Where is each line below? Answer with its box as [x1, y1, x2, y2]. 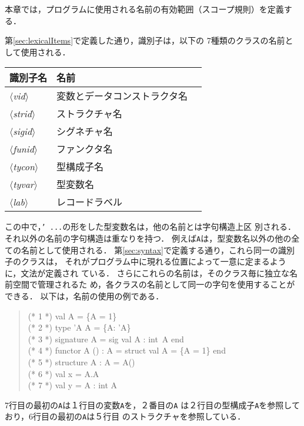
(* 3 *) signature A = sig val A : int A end [28, 332, 184, 345]
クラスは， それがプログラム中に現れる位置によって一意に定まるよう [21, 255, 286, 268]
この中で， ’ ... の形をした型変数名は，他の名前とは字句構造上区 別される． [5, 220, 296, 233]
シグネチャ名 [56, 124, 113, 138]
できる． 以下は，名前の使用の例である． [5, 290, 164, 302]
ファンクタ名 [56, 142, 113, 156]
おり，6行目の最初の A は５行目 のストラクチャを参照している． [5, 410, 246, 422]
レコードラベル [56, 195, 123, 209]
